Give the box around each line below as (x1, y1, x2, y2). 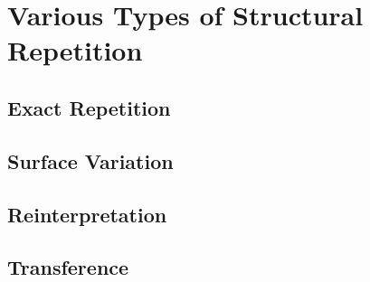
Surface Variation (7, 146, 174, 174)
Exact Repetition (7, 93, 171, 121)
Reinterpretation (7, 200, 167, 228)
